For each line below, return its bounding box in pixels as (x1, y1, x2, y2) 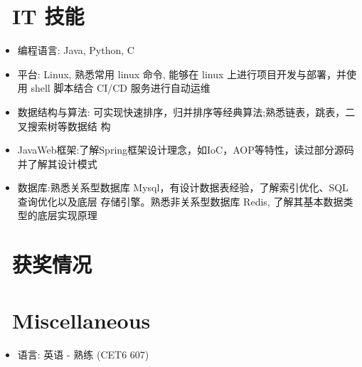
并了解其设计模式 (17, 156, 97, 171)
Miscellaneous (12, 305, 151, 334)
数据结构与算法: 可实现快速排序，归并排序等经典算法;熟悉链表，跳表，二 (17, 104, 356, 119)
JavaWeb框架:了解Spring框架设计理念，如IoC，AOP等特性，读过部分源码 (17, 142, 354, 157)
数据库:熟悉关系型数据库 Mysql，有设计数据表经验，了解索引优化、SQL (17, 180, 348, 195)
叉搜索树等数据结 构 (17, 118, 111, 133)
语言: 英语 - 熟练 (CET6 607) (17, 346, 149, 361)
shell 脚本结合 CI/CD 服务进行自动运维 (31, 80, 211, 95)
